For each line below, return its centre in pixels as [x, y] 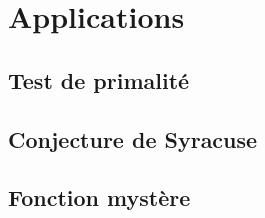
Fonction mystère [99, 197]
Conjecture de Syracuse [133, 138]
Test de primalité [99, 79]
